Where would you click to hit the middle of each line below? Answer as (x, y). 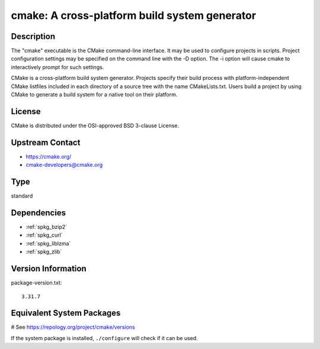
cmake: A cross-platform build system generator (134, 15)
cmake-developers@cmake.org (64, 165)
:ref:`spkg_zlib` (44, 252)
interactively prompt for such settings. (57, 67)
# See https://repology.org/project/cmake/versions (73, 327)
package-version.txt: (36, 283)
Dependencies (39, 213)
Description (33, 36)
